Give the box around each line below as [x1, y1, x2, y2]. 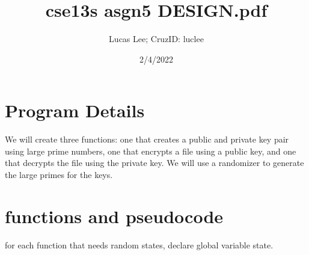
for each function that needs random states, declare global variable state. [5, 238, 274, 251]
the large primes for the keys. [5, 168, 113, 181]
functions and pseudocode [5, 203, 224, 228]
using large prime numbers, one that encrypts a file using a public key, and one [5, 144, 296, 157]
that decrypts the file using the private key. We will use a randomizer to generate [5, 156, 304, 169]
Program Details [5, 98, 145, 123]
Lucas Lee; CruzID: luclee [109, 32, 204, 45]
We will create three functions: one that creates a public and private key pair [5, 133, 289, 146]
